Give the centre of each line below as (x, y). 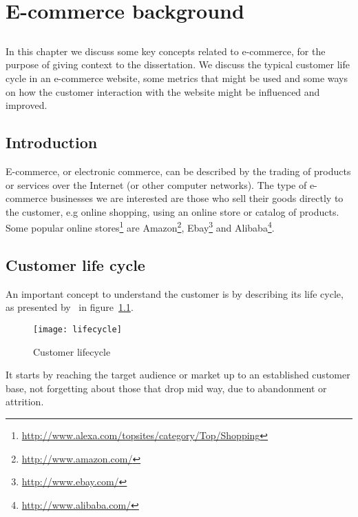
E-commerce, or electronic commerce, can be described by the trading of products (178, 171)
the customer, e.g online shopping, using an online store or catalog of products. (172, 211)
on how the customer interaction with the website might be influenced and (163, 91)
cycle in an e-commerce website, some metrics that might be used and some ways (177, 78)
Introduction (52, 142)
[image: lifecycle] (77, 329)
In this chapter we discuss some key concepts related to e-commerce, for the (166, 51)
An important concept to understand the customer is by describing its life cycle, (175, 293)
